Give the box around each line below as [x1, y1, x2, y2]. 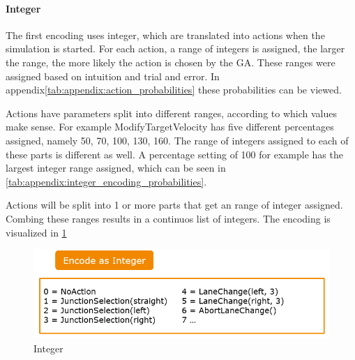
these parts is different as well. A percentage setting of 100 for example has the [6, 147, 343, 161]
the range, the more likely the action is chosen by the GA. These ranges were [6, 54, 335, 69]
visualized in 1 [6, 225, 67, 239]
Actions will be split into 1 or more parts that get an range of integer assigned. [6, 197, 343, 212]
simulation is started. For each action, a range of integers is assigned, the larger [6, 41, 345, 56]
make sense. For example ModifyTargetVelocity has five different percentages [6, 119, 334, 134]
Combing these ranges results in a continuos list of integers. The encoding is [6, 211, 331, 225]
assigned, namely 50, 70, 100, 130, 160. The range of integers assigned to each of [6, 133, 349, 147]
